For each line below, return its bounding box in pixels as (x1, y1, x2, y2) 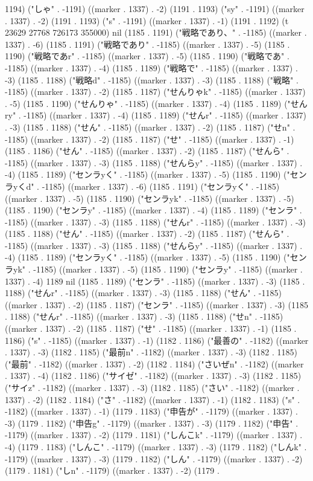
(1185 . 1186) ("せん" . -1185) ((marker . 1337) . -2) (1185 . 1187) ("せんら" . (5, 144, 289, 157)
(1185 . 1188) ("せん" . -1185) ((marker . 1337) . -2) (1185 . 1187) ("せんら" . (5, 227, 289, 240)
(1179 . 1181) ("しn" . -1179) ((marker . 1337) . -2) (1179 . (5, 464, 220, 477)
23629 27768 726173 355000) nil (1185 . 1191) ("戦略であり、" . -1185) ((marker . (5, 26, 307, 39)
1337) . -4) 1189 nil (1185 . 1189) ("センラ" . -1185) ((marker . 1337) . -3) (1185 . (5, 274, 305, 287)
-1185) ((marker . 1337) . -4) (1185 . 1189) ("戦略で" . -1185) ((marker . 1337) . (5, 61, 298, 74)
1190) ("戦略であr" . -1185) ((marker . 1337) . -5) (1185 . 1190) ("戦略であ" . (5, 50, 289, 62)
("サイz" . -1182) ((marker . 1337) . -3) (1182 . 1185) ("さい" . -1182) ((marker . (5, 381, 300, 393)
